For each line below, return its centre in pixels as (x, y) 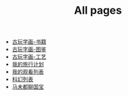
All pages (98, 10)
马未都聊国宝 (28, 87)
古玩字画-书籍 (29, 42)
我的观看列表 (28, 72)
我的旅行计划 (28, 64)
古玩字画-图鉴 (29, 49)
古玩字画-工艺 (29, 57)
